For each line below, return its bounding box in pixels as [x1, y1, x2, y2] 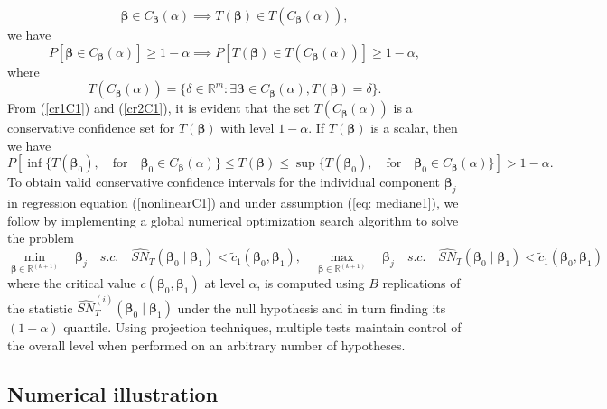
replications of [382, 273, 461, 292]
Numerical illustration [7, 379, 219, 407]
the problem [7, 228, 74, 247]
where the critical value [7, 273, 136, 292]
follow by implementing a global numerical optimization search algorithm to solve [7, 210, 459, 229]
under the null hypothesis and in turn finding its [177, 298, 446, 317]
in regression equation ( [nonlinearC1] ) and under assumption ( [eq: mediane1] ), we [7, 193, 459, 212]
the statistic [7, 298, 73, 317]
